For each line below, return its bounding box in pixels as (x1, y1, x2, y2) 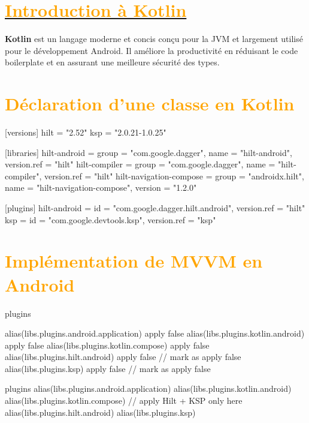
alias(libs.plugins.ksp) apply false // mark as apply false (5, 362, 211, 374)
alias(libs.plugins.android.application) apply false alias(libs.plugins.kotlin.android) (5, 327, 305, 340)
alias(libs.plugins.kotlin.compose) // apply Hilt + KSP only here (5, 394, 243, 407)
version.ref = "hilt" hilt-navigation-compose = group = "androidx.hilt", (44, 169, 304, 182)
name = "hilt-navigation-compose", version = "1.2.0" (5, 181, 197, 194)
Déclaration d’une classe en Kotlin (5, 91, 295, 116)
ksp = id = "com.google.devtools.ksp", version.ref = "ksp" (5, 213, 216, 226)
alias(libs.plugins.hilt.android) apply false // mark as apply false (5, 350, 241, 363)
